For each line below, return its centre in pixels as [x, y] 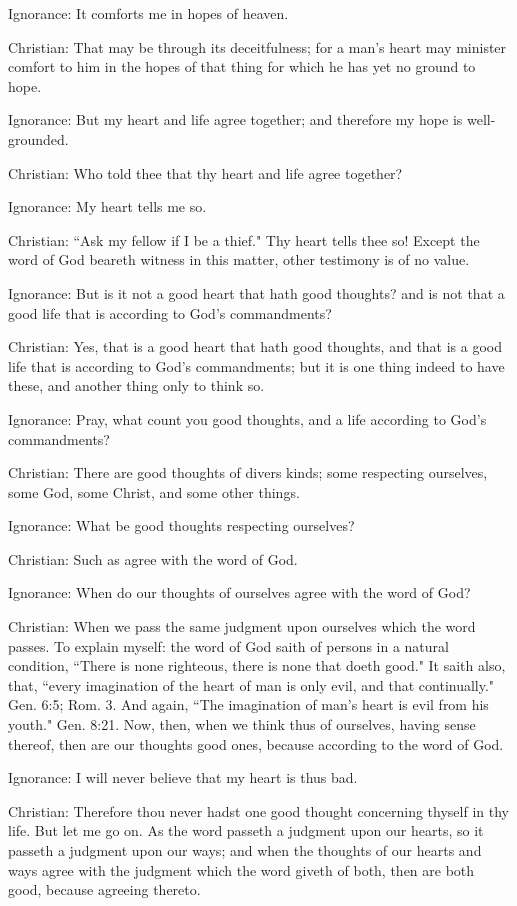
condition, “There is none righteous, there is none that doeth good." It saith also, [257, 665]
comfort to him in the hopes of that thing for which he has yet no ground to [242, 66]
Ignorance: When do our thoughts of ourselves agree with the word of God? [239, 592]
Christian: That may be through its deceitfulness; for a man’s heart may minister [257, 46]
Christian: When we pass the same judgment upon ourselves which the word [242, 626]
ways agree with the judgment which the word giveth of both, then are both [241, 869]
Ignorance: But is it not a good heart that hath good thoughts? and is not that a [256, 292]
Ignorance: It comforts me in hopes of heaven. [148, 13]
